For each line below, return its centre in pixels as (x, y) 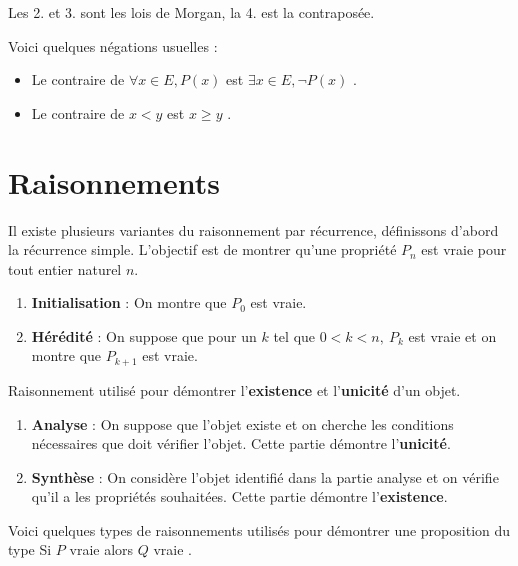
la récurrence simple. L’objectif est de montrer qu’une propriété (202, 249)
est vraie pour (464, 249)
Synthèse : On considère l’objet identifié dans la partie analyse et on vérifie (265, 476)
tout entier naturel (65, 268)
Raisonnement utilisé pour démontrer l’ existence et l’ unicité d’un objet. (234, 389)
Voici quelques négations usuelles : (113, 45)
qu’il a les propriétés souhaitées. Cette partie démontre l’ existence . (239, 496)
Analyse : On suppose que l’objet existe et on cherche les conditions (242, 423)
